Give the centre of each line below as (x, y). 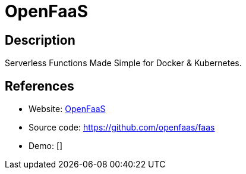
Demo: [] (46, 146)
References (40, 86)
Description (40, 40)
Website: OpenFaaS (67, 109)
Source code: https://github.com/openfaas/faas (122, 128)
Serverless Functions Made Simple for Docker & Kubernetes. (123, 63)
